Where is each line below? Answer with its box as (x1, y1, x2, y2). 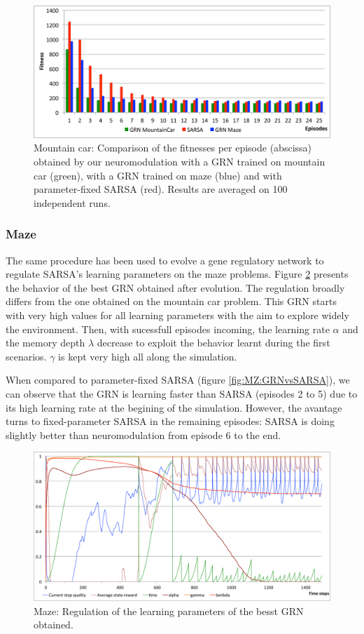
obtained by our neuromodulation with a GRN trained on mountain (34, 154, 325, 168)
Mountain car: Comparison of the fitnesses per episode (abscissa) (34, 140, 311, 155)
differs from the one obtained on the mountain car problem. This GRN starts (6, 294, 337, 309)
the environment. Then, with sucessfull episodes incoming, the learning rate (6, 321, 330, 336)
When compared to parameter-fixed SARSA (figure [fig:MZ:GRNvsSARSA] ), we (6, 372, 350, 387)
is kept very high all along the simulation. (58, 349, 237, 363)
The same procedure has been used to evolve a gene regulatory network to (6, 252, 324, 267)
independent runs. (34, 195, 111, 210)
